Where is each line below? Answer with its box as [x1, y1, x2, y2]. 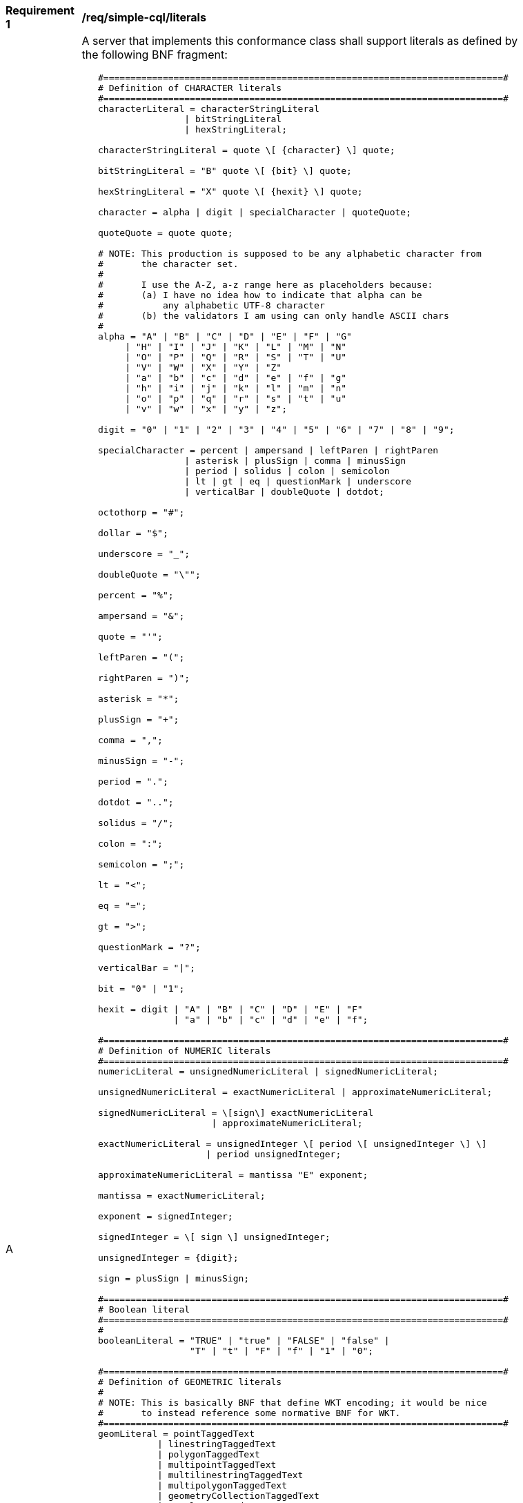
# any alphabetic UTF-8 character [98, 300, 325, 311]
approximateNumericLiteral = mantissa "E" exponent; [98, 1170, 368, 1180]
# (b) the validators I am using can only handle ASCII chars [98, 311, 449, 321]
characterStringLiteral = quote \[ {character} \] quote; [98, 145, 395, 155]
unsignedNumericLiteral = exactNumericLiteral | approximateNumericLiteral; [98, 1087, 493, 1097]
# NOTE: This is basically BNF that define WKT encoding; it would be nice [98, 1397, 487, 1408]
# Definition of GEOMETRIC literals [98, 1377, 282, 1387]
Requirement [6, 3, 75, 17]
